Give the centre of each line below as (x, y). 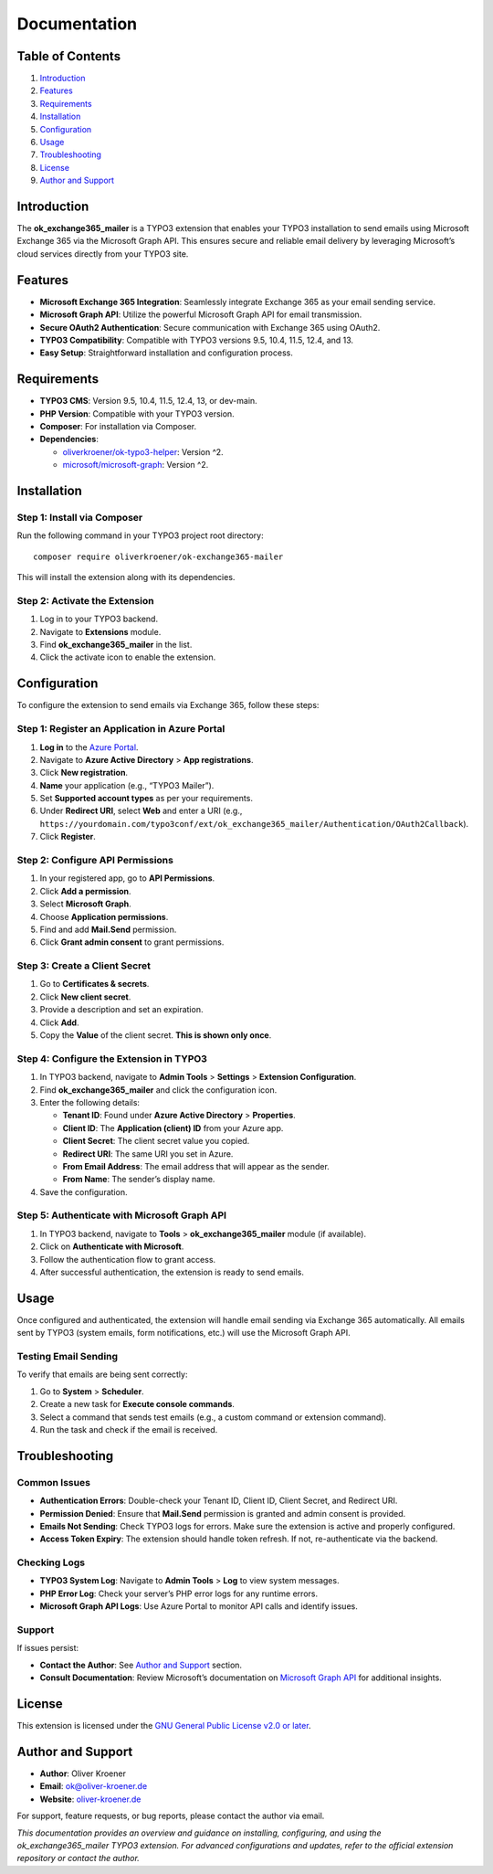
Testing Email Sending (68, 1357)
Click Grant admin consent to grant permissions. (132, 942)
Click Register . (68, 837)
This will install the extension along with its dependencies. (126, 577)
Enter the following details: (90, 1102)
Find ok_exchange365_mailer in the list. (116, 645)
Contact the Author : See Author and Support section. (141, 1665)
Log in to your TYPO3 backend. (99, 619)
